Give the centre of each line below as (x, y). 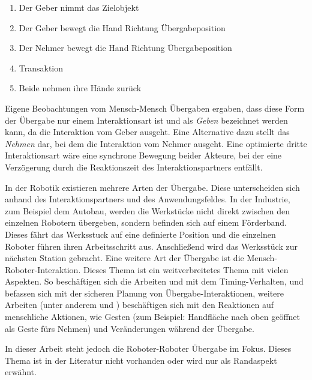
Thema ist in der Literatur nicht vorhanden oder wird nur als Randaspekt (141, 360)
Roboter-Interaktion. (43, 269)
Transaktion (41, 68)
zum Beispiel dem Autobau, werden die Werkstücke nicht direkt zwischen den (147, 210)
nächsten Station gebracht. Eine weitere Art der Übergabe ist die (124, 258)
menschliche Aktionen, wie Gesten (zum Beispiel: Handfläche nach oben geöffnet (153, 317)
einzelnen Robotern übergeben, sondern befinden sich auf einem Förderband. (146, 222)
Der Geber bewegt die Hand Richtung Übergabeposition (122, 27)
